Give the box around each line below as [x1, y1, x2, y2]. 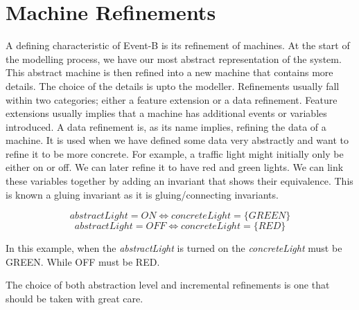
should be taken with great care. [6, 291, 143, 306]
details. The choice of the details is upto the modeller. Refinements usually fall [6, 78, 340, 93]
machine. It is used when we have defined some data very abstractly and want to [6, 133, 349, 147]
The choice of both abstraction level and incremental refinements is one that [6, 277, 330, 292]
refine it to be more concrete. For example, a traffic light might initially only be [6, 146, 344, 161]
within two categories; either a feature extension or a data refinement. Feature [6, 92, 338, 107]
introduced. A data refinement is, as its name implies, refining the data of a [6, 119, 326, 134]
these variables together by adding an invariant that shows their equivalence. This [6, 174, 353, 188]
